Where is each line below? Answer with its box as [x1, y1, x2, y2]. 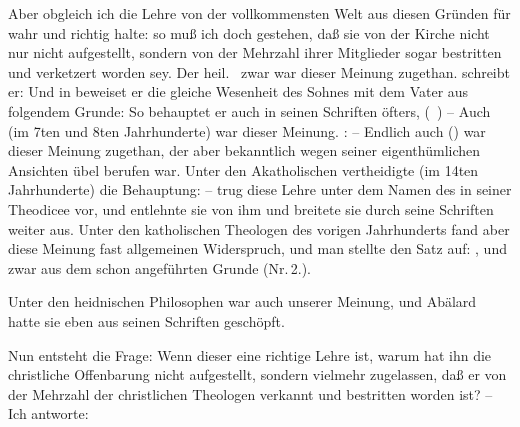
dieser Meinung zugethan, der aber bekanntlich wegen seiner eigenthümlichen [8, 140, 481, 161]
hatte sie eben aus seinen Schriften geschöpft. [8, 310, 285, 331]
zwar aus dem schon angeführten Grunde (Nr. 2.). [8, 257, 311, 278]
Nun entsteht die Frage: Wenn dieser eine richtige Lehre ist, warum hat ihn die [8, 344, 492, 365]
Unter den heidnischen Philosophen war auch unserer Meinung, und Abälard [8, 291, 477, 312]
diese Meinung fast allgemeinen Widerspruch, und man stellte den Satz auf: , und [8, 238, 507, 259]
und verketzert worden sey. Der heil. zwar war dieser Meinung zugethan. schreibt [8, 61, 510, 82]
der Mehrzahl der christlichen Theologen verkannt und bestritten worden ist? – [8, 383, 493, 404]
